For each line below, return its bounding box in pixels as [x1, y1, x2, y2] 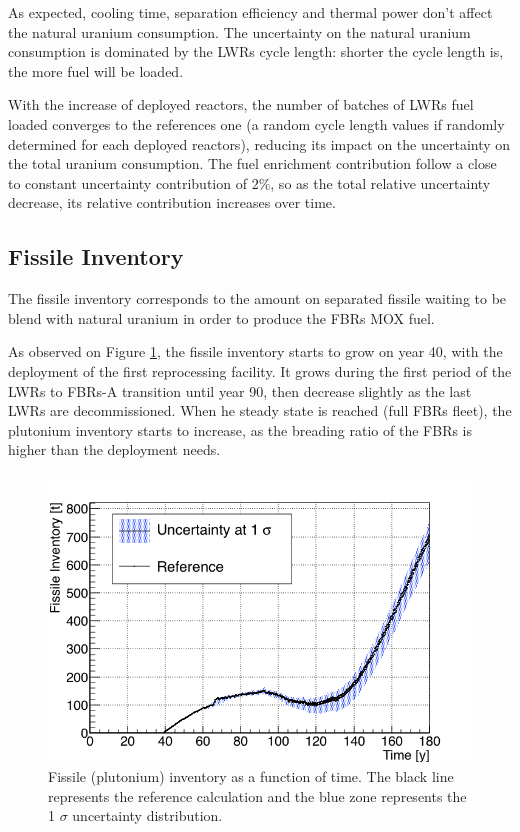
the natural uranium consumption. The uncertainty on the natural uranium [8, 21, 471, 42]
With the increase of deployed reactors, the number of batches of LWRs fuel [8, 94, 474, 115]
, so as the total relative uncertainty [270, 172, 491, 193]
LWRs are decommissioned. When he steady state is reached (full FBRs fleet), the [8, 400, 512, 421]
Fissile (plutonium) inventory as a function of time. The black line [48, 766, 454, 787]
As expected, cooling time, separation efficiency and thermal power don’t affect [8, 2, 493, 22]
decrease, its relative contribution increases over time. [8, 192, 336, 213]
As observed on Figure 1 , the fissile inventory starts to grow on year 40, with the [8, 341, 503, 362]
